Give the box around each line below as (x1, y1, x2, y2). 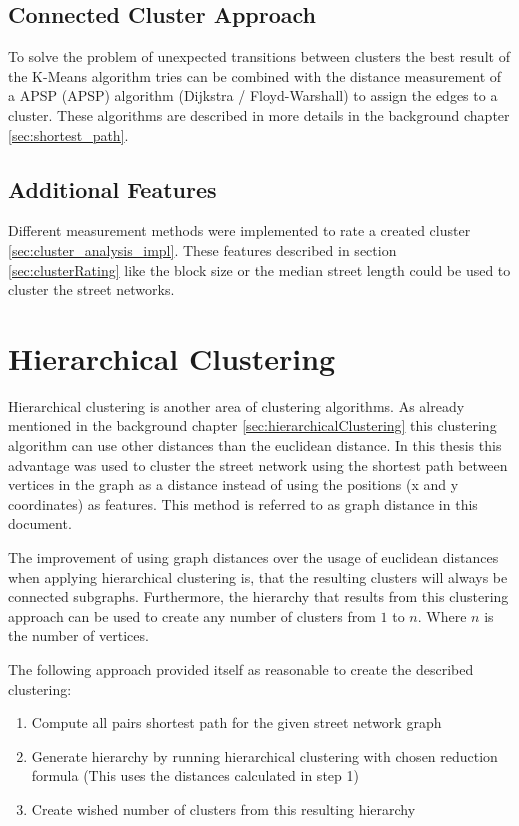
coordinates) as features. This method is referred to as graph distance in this (8, 493, 478, 514)
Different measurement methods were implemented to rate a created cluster (8, 220, 471, 241)
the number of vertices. (8, 625, 149, 646)
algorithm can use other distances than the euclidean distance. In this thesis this (8, 435, 502, 456)
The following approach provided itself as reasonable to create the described (8, 659, 474, 679)
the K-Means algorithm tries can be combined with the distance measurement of (8, 65, 502, 86)
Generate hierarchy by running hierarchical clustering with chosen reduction (31, 745, 498, 766)
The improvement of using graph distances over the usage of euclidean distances (8, 547, 499, 568)
